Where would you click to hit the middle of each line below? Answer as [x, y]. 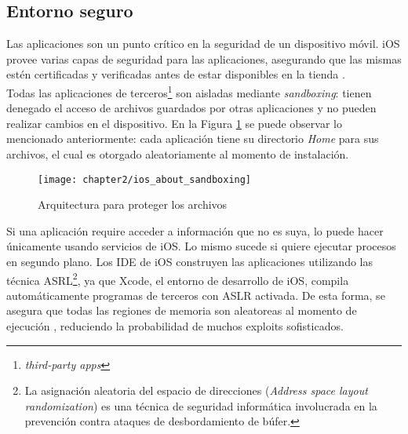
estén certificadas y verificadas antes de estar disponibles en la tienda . [176, 74]
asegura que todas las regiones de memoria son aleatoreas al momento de [182, 310]
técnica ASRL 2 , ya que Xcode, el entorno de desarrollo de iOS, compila [178, 279]
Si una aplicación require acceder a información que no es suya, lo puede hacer [195, 230]
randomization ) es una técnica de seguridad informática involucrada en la [201, 405]
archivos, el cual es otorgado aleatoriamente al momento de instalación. [178, 154]
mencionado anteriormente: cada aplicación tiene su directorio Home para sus [193, 139]
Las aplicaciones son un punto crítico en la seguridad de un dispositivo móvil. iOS [203, 44]
